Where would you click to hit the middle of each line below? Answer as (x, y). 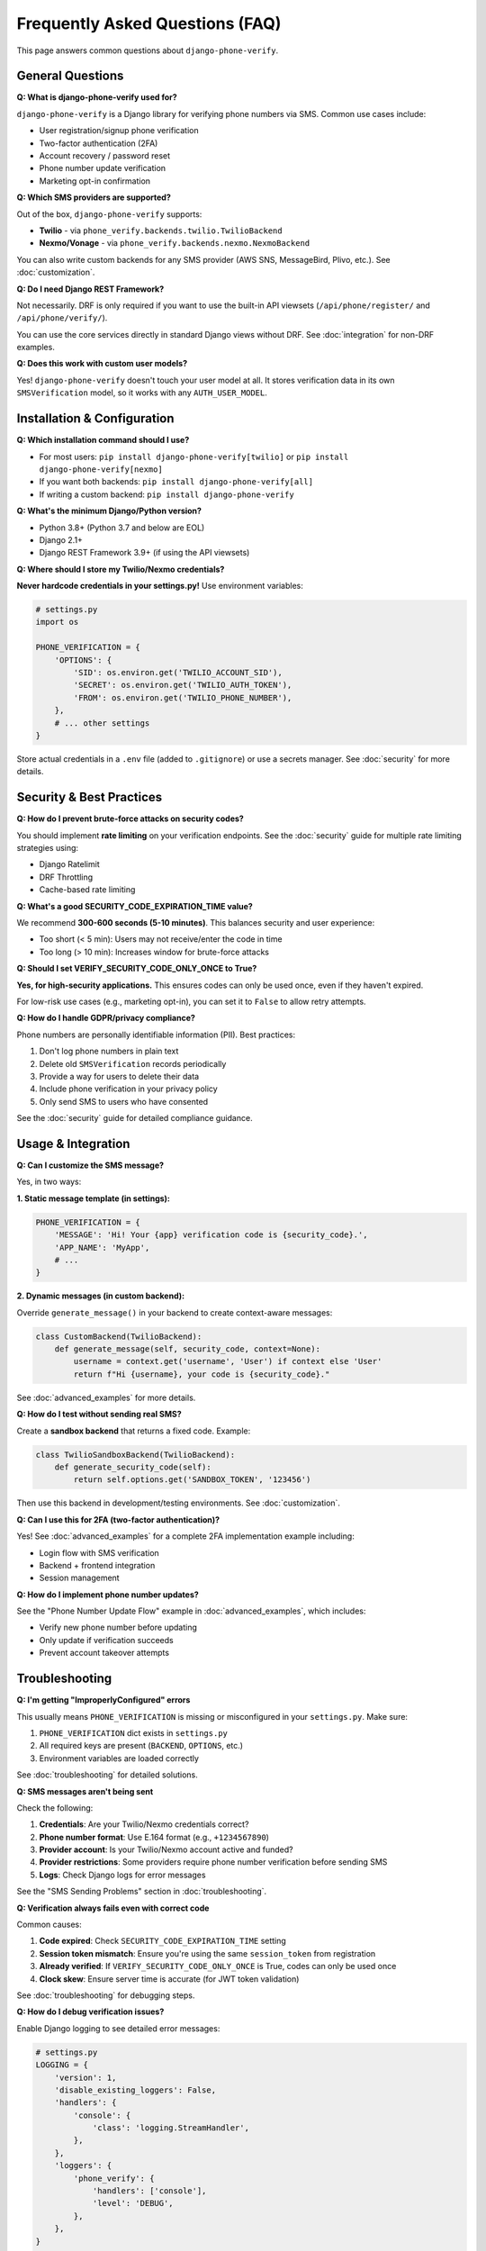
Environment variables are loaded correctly (119, 1758)
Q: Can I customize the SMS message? (90, 1165)
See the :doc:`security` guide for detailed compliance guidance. (135, 1118)
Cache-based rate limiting (87, 890)
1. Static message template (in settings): (94, 1198)
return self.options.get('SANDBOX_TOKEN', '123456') (192, 1480)
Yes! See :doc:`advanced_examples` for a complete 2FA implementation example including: (185, 1536)
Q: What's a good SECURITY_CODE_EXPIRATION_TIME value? (135, 906)
